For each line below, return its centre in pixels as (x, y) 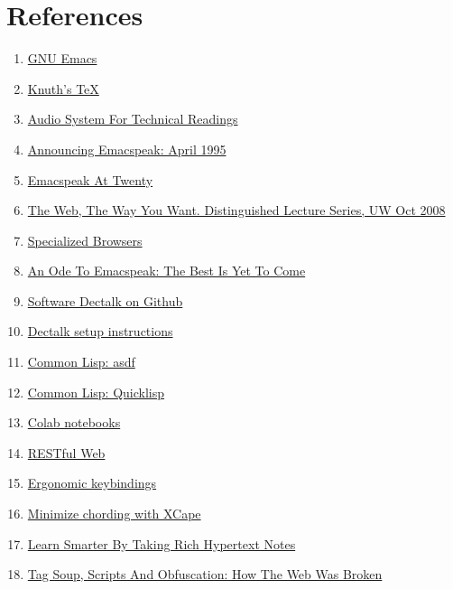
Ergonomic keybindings (92, 483)
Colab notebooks (74, 422)
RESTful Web (66, 452)
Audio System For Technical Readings (133, 119)
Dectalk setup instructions (100, 331)
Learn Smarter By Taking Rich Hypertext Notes (162, 543)
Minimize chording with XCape (114, 514)
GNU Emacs (62, 58)
